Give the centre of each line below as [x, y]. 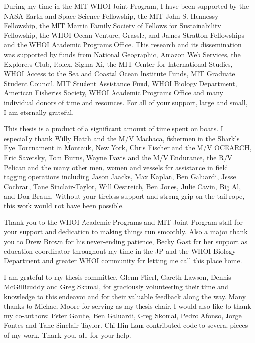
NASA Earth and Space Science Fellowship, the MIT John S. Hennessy [111, 15]
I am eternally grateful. [39, 112]
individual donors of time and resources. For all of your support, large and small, [126, 102]
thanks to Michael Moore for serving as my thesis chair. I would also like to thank [127, 306]
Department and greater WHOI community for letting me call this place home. [123, 260]
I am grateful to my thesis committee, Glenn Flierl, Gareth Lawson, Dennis [118, 277]
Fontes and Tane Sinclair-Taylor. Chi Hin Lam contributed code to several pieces [126, 325]
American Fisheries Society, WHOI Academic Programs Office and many [114, 93]
